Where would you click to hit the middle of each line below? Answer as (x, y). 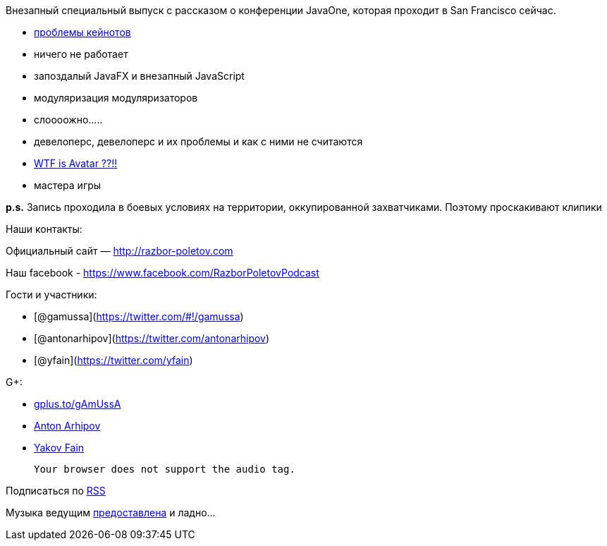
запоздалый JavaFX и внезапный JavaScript (139, 76)
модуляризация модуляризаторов (116, 98)
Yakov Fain (59, 448)
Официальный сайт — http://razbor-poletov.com (119, 251)
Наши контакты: (44, 229)
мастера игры (68, 185)
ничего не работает (81, 54)
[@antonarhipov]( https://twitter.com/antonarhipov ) (152, 338)
